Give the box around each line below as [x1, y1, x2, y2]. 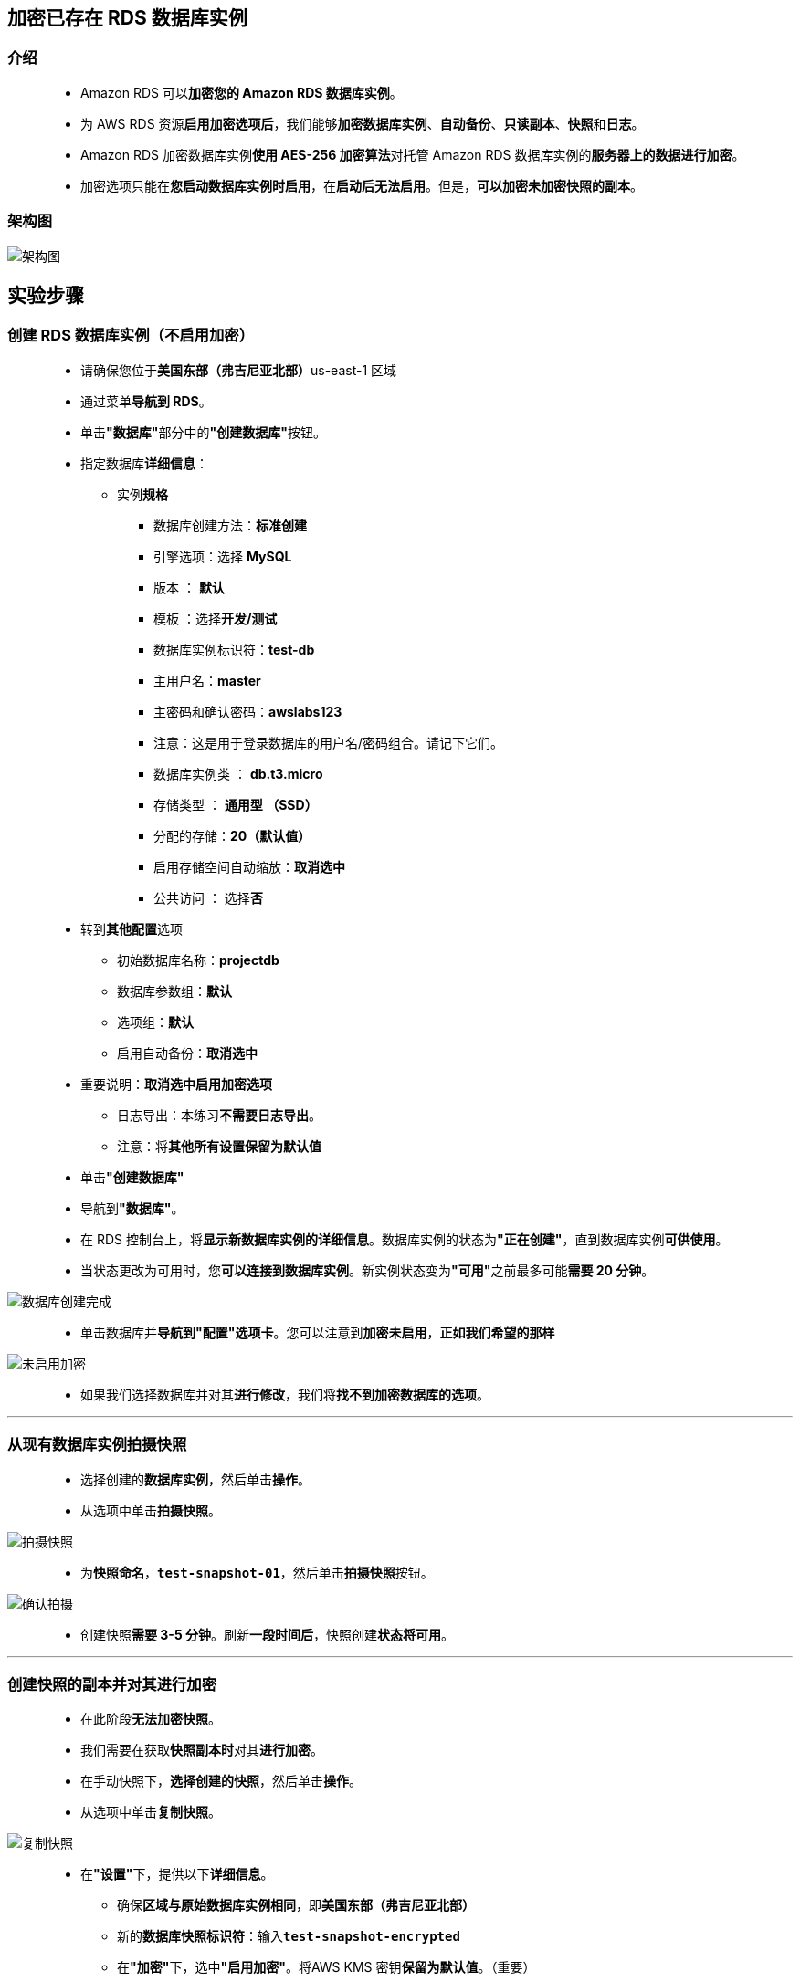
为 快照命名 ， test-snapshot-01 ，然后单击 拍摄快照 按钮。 [80, 1564, 434, 1580]
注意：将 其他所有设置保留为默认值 [117, 1138, 321, 1154]
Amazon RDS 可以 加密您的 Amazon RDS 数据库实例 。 [80, 84, 403, 100]
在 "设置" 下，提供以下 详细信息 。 [80, 1866, 274, 1882]
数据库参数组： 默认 [117, 982, 232, 999]
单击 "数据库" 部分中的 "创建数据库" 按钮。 [80, 424, 326, 440]
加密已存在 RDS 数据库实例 [7, 6, 247, 29]
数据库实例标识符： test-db [153, 641, 315, 657]
